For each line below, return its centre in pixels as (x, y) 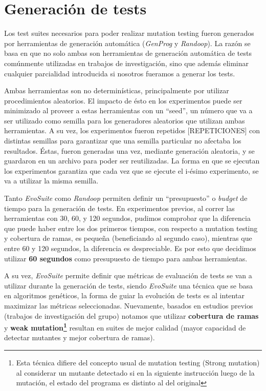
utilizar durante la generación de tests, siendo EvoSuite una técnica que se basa (129, 285)
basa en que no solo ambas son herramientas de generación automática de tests (128, 53)
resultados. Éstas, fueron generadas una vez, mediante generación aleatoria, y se (129, 150)
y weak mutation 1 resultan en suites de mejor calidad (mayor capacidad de (125, 327)
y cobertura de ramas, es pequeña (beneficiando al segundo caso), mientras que (128, 238)
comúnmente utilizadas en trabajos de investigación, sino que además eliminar (127, 63)
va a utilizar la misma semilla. (51, 181)
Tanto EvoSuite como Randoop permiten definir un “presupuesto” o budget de (126, 198)
